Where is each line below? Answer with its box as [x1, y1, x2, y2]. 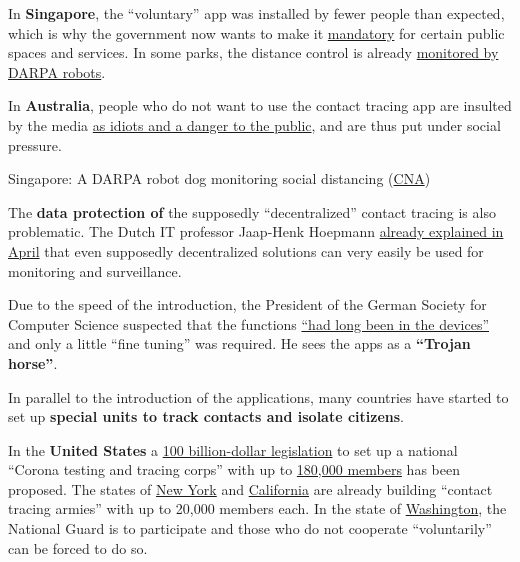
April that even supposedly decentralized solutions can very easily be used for [8, 240, 484, 261]
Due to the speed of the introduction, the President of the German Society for [8, 294, 487, 315]
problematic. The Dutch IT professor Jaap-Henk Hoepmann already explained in [8, 221, 504, 242]
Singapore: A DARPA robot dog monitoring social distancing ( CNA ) [8, 168, 431, 189]
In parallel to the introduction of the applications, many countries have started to [8, 386, 509, 407]
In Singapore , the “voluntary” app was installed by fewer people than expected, [8, 3, 505, 23]
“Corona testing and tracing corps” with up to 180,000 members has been [8, 459, 460, 480]
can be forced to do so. [8, 537, 148, 558]
